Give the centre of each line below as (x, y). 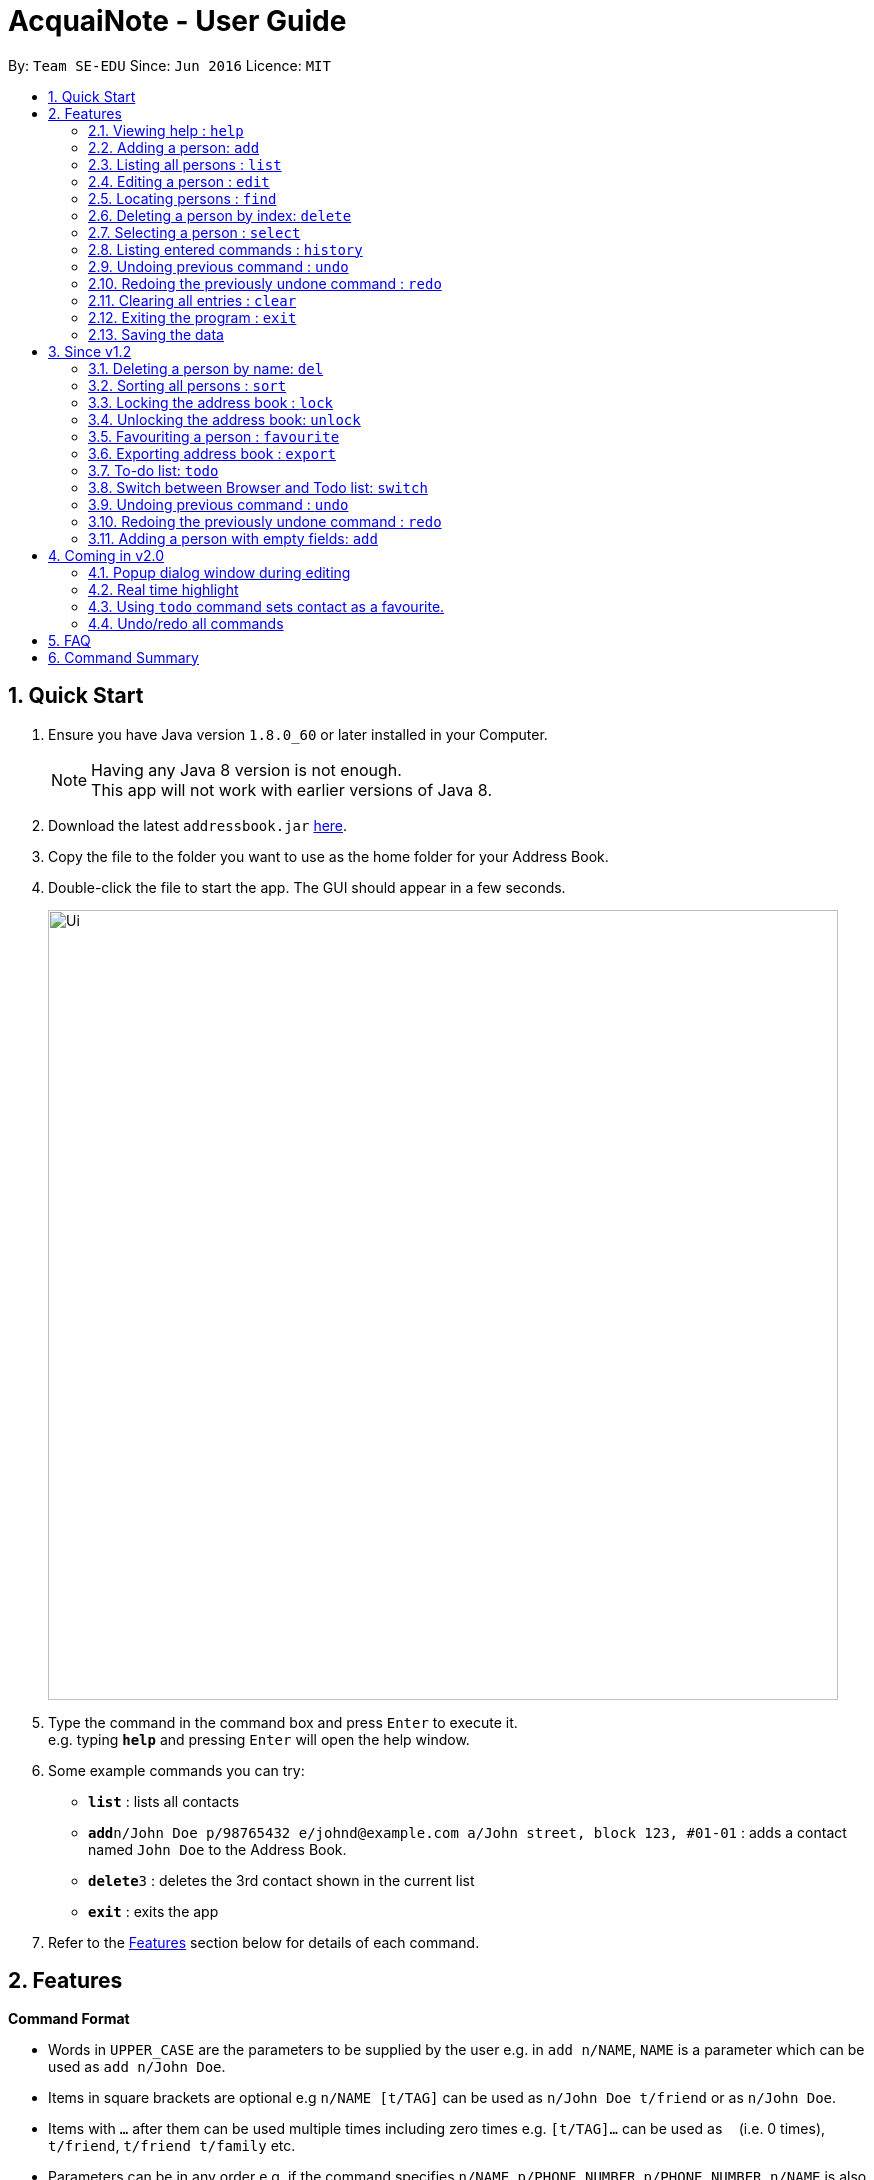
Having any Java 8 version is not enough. (246, 769)
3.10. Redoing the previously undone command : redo (265, 521)
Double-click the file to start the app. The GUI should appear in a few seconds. (307, 887)
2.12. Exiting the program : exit (192, 317)
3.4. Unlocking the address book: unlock (224, 419)
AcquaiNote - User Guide (177, 21)
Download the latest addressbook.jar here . (198, 825)
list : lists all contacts (164, 1801)
